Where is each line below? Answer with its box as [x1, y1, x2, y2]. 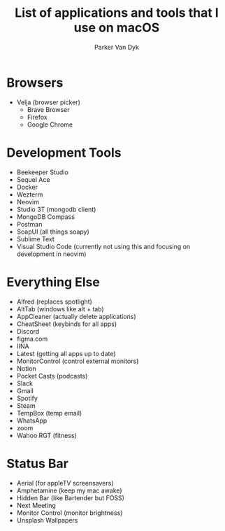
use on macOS [73, 20, 160, 36]
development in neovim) [16, 250, 87, 258]
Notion [16, 364, 36, 372]
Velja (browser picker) [16, 98, 81, 106]
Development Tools [6, 145, 122, 160]
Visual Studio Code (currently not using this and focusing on [16, 242, 191, 250]
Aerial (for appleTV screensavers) [16, 479, 114, 487]
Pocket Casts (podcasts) [16, 371, 88, 380]
